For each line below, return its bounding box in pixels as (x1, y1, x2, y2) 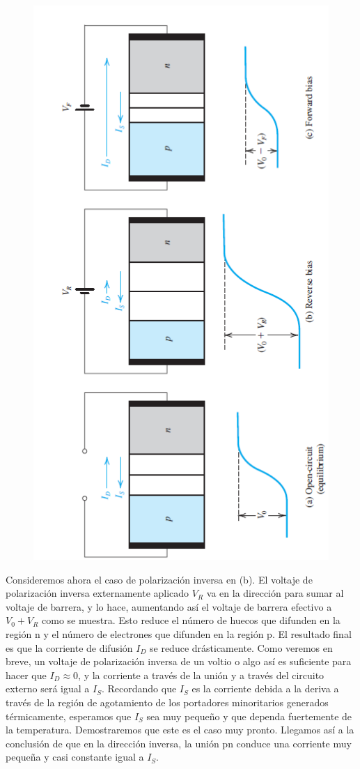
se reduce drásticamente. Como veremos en (150, 640, 333, 655)
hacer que (6, 667, 47, 682)
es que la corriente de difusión (6, 640, 133, 655)
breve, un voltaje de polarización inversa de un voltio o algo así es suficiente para (6, 654, 352, 669)
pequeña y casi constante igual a (6, 749, 144, 764)
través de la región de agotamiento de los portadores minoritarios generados (6, 695, 329, 710)
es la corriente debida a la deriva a (191, 681, 339, 696)
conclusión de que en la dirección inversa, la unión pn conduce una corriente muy (6, 736, 352, 750)
